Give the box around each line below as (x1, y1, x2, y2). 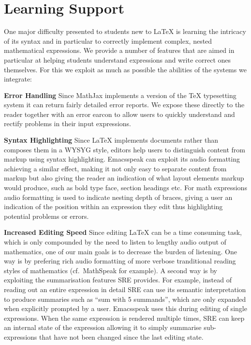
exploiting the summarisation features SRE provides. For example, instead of (4, 275, 232, 285)
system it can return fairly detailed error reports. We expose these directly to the (4, 99, 245, 110)
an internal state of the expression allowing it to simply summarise (4, 322, 202, 332)
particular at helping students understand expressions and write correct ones (4, 54, 231, 65)
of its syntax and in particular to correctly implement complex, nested (4, 35, 212, 46)
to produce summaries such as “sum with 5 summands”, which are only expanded (4, 294, 246, 304)
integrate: (4, 74, 32, 84)
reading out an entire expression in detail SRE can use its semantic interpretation (4, 284, 246, 294)
